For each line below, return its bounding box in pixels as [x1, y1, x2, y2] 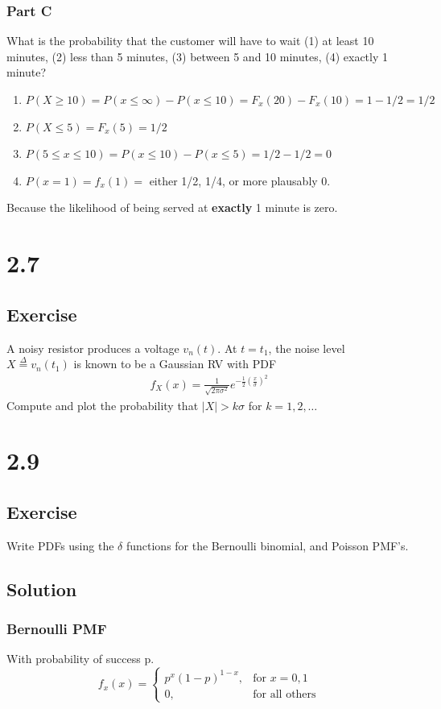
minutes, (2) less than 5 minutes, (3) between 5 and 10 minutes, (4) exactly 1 [6, 48, 388, 64]
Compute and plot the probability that [6, 396, 199, 413]
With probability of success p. [6, 650, 155, 667]
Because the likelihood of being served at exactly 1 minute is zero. [6, 199, 338, 216]
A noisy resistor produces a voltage [6, 339, 179, 356]
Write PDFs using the [6, 537, 114, 554]
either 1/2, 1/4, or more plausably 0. [149, 172, 331, 189]
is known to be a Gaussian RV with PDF [73, 355, 277, 372]
